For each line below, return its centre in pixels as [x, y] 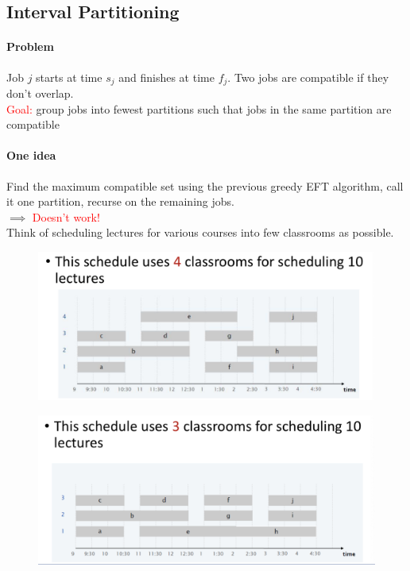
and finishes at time [166, 77]
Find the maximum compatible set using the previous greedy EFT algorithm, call [205, 185]
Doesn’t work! [66, 216]
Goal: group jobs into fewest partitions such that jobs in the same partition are [199, 108]
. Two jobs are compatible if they [308, 77]
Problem [30, 46]
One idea [31, 155]
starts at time [69, 77]
